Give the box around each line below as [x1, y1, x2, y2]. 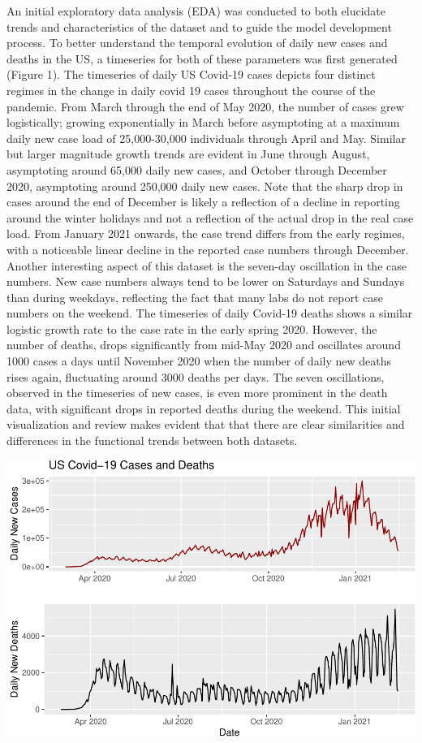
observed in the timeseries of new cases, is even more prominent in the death [6, 384, 388, 401]
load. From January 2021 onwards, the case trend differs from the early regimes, [6, 225, 405, 242]
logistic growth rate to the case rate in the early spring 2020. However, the [6, 320, 377, 337]
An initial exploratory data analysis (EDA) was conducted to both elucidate [6, 2, 386, 19]
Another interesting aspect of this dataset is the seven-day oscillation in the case [6, 257, 407, 274]
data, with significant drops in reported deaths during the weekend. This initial [6, 400, 401, 417]
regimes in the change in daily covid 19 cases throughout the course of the [6, 81, 376, 98]
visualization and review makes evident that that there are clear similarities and [6, 416, 405, 433]
